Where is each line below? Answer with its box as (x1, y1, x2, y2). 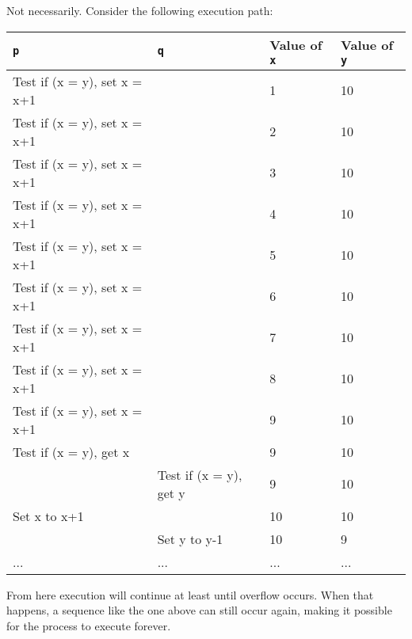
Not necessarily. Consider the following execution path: (6, 2, 273, 18)
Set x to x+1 (13, 506, 84, 525)
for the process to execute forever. (6, 617, 171, 633)
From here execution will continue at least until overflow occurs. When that (6, 586, 374, 603)
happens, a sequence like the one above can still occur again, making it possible (6, 602, 392, 618)
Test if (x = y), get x (13, 442, 130, 461)
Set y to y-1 (157, 529, 223, 548)
